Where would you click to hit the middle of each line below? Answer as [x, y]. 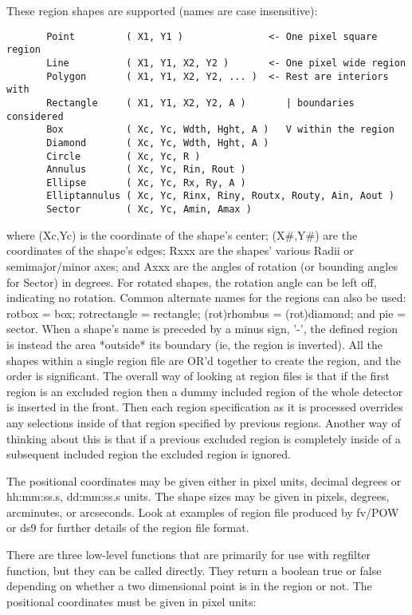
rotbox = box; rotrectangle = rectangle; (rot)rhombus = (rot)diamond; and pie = [206, 313]
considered [35, 116]
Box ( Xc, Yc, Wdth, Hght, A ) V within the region [220, 130]
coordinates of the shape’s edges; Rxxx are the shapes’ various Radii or [180, 250]
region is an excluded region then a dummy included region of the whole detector [205, 391]
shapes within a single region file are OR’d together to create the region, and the [204, 360]
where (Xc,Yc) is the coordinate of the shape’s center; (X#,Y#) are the [182, 234]
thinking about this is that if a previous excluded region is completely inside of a [204, 438]
